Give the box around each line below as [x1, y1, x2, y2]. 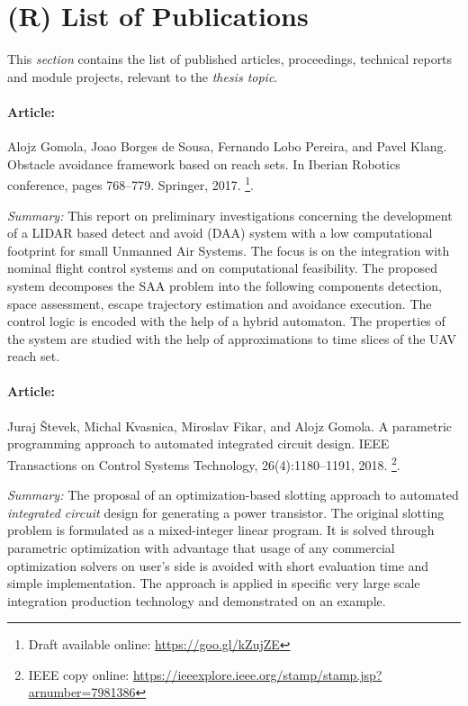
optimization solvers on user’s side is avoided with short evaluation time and [7, 556, 429, 575]
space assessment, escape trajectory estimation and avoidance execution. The [7, 294, 432, 312]
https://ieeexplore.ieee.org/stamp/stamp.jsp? [132, 665, 382, 683]
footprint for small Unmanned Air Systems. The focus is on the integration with [7, 240, 450, 259]
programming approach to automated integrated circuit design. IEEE [7, 434, 390, 453]
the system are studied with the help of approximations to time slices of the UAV [7, 329, 457, 348]
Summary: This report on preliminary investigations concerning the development [7, 205, 453, 224]
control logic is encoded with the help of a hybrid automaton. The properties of [7, 312, 445, 330]
